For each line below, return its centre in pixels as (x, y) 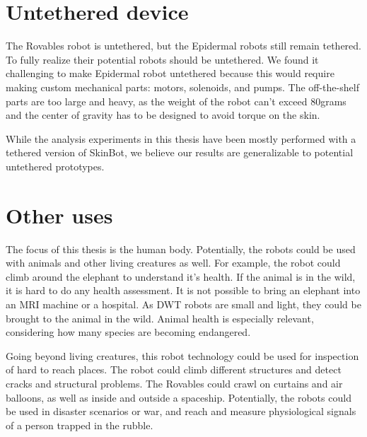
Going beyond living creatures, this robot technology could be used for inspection (182, 355)
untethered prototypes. (55, 166)
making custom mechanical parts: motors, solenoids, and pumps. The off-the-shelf (182, 87)
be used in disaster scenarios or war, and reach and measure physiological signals (181, 411)
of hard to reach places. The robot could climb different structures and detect (174, 369)
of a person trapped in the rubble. (80, 425)
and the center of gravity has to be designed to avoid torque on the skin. (163, 115)
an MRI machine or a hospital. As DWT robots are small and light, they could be (183, 304)
